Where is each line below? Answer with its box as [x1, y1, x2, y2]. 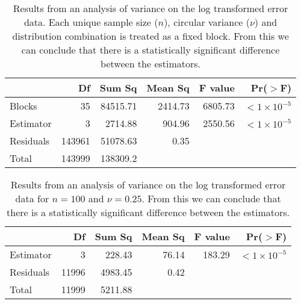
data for [15, 191, 49, 205]
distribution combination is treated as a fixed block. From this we [12, 29, 289, 43]
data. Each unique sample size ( [23, 15, 158, 29]
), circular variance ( [164, 15, 250, 29]
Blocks [10, 99, 37, 113]
